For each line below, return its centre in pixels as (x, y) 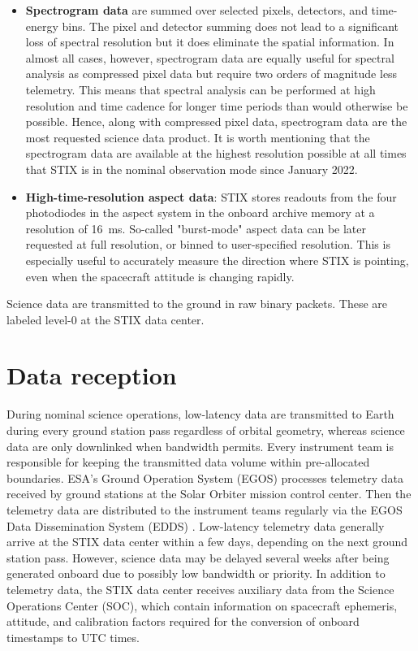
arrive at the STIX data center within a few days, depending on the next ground (207, 542)
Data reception (92, 375)
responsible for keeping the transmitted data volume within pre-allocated (188, 462)
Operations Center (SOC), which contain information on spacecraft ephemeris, (202, 605)
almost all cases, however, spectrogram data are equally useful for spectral (210, 57)
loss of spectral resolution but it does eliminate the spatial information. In (210, 42)
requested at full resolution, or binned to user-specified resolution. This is (208, 244)
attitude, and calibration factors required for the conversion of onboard (183, 621)
